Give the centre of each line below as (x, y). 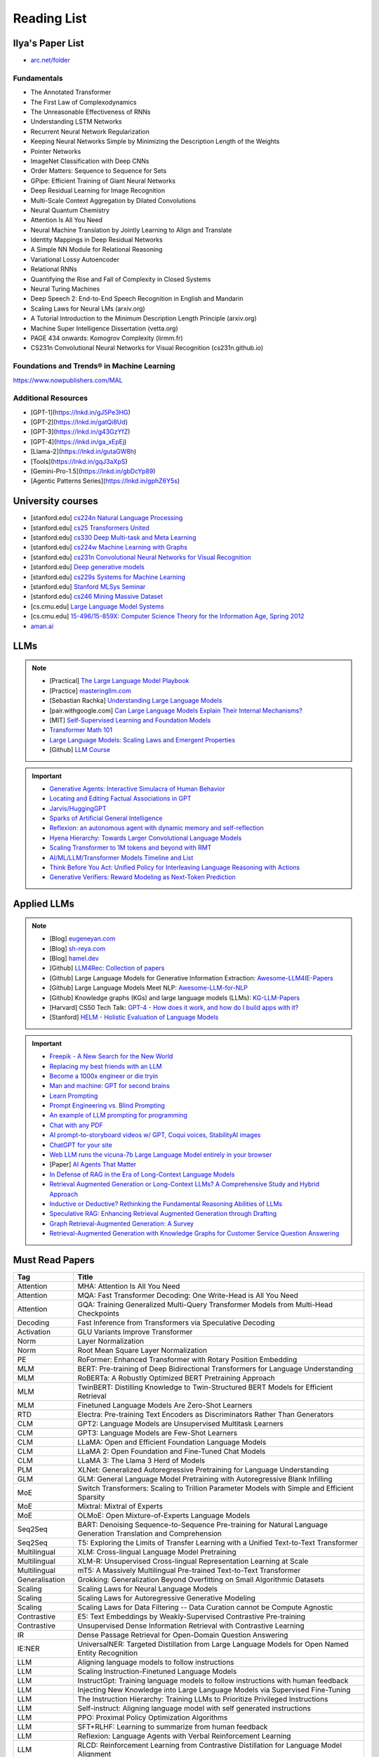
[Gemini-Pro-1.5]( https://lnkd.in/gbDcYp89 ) (93, 471)
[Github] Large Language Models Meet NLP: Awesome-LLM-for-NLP (149, 988)
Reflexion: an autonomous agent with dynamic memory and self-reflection (157, 828)
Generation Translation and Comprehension (150, 1534)
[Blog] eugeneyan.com (82, 939)
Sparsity (91, 1497)
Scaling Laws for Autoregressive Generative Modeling (166, 1598)
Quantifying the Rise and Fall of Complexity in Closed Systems (121, 279)
